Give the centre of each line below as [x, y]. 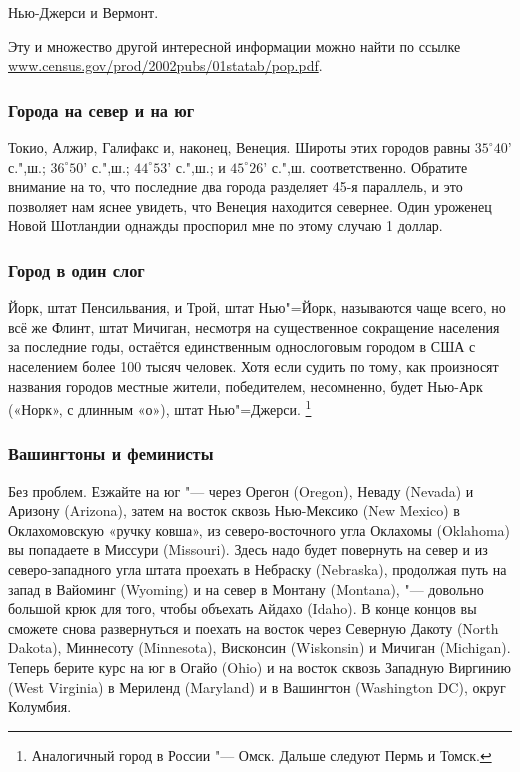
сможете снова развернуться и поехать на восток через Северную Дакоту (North [253, 627]
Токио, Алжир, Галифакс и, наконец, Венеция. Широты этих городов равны [239, 147]
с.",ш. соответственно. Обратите [369, 166]
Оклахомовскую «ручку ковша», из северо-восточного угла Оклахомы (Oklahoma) [259, 529]
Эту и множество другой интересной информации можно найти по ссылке [234, 45]
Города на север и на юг [101, 109]
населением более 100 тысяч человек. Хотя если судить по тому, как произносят [253, 365]
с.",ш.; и [200, 166]
